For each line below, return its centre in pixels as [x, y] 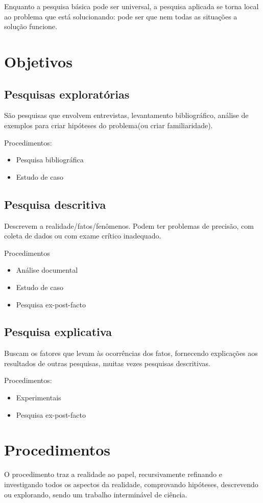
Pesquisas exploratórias [67, 94]
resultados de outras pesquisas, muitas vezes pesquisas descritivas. [107, 363]
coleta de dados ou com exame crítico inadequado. [83, 236]
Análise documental [47, 270]
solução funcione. [31, 26]
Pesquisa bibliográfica [50, 160]
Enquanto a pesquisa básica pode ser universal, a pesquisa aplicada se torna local [131, 6]
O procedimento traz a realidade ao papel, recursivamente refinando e [113, 474]
